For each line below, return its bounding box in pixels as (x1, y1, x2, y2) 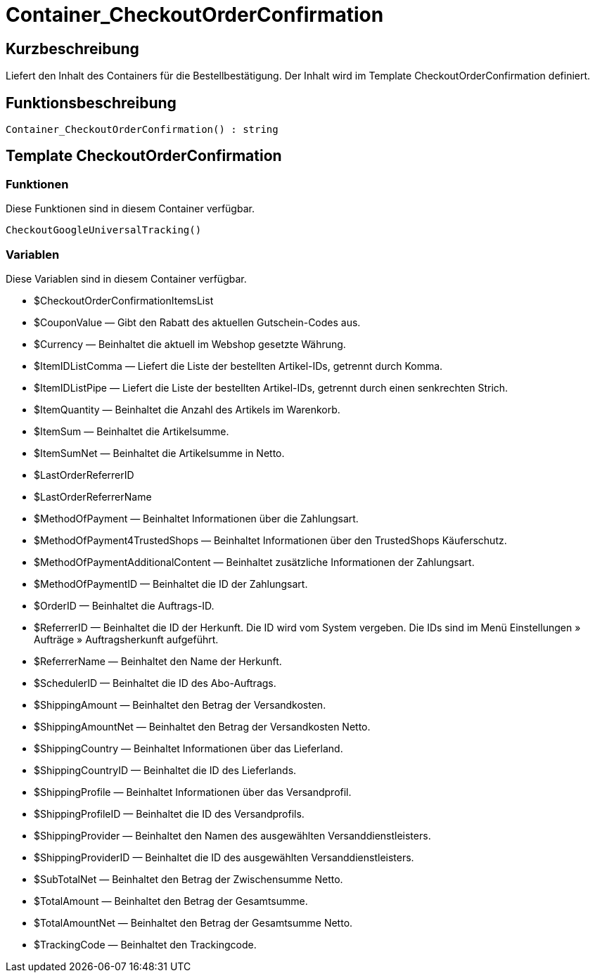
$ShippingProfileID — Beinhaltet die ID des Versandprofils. (34, 807, 305, 820)
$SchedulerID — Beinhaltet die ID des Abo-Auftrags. (34, 676, 276, 689)
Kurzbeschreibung (6, 39, 139, 58)
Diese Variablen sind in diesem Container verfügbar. (6, 272, 247, 285)
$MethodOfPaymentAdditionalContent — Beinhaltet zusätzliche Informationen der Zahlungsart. (34, 555, 475, 568)
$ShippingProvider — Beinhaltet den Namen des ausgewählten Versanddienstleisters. (34, 829, 431, 842)
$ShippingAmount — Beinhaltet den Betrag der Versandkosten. (34, 698, 326, 711)
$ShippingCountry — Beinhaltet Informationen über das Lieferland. (34, 742, 343, 754)
